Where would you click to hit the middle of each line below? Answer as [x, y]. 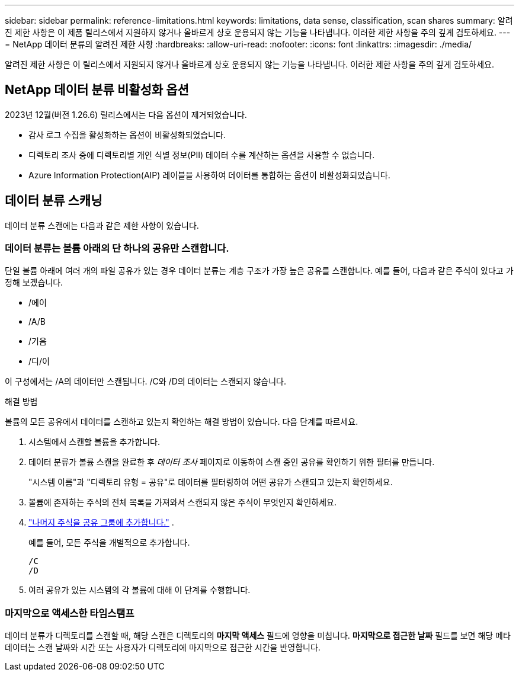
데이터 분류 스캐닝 [54, 201]
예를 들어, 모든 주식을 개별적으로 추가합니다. [109, 543]
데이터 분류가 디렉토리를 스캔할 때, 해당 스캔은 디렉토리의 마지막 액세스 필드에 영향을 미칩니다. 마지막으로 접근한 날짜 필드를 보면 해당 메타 [258, 636]
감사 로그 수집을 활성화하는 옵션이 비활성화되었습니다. [127, 134]
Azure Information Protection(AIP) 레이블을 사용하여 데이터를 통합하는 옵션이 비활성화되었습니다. [209, 175]
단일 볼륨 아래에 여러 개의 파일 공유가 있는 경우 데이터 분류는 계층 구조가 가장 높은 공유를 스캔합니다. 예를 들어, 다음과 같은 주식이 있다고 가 [259, 271]
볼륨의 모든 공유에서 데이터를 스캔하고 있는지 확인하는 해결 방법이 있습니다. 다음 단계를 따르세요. [182, 422]
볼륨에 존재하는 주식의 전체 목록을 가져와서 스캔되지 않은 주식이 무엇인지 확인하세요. [182, 502]
